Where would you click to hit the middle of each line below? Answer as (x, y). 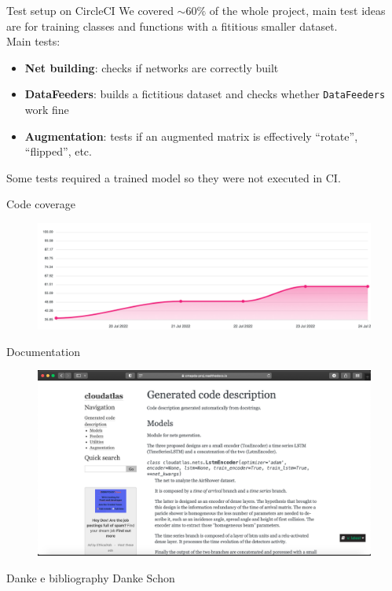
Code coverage (41, 204)
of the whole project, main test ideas (297, 10)
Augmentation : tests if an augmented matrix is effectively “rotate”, (191, 136)
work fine (47, 110)
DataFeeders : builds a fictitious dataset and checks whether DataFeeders (205, 94)
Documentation (43, 351)
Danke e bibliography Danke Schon (91, 577)
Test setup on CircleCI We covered (90, 10)
